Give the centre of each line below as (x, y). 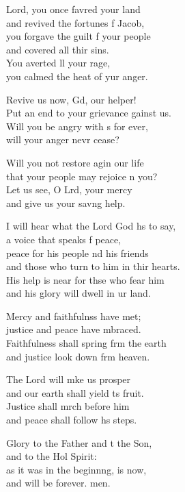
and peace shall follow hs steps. (72, 420)
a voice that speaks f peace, (64, 239)
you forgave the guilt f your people (79, 36)
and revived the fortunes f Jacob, (75, 22)
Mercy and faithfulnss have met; (74, 316)
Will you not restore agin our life (75, 162)
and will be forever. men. (58, 483)
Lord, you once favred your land (73, 9)
